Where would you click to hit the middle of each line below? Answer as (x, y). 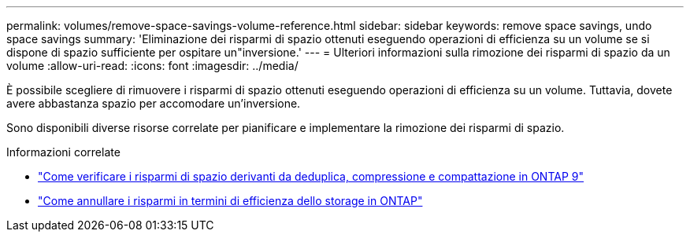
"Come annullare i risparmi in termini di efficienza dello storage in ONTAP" (230, 201)
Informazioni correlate (63, 152)
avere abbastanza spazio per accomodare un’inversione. (154, 103)
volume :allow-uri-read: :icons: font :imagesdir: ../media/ (152, 66)
